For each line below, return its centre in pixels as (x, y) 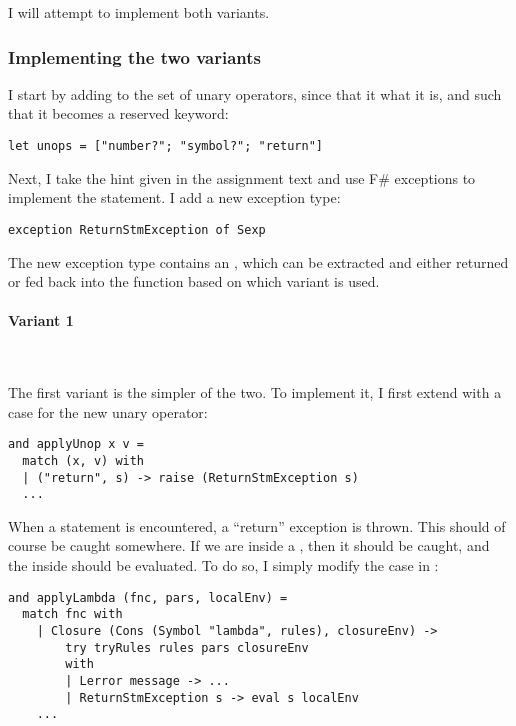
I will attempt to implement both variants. (139, 12)
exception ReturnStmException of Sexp (137, 229)
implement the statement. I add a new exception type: (174, 197)
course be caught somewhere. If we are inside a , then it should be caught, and (249, 545)
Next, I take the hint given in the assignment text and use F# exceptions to (242, 177)
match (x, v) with (83, 460)
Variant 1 (41, 320)
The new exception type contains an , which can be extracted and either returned (258, 261)
